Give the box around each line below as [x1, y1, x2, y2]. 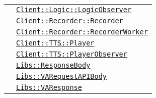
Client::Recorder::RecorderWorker [16, 28, 148, 36]
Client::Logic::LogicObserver [16, 6, 132, 14]
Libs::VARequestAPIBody [16, 72, 107, 80]
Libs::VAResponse [16, 83, 82, 91]
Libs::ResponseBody [16, 61, 91, 69]
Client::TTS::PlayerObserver [16, 50, 127, 58]
